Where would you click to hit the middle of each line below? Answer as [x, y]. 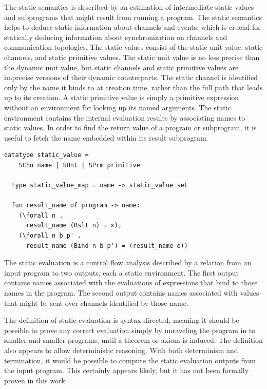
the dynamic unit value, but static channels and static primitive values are [121, 67]
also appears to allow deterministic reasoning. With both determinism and [121, 350]
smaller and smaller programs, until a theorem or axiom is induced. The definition [133, 340]
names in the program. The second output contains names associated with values [132, 293]
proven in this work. [36, 380]
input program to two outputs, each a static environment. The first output [121, 272]
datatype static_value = [46, 155]
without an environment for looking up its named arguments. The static [118, 107]
